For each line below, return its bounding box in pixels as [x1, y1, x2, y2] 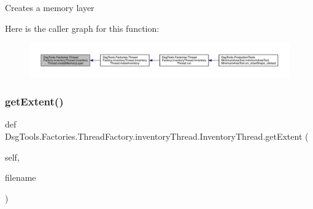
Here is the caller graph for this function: [5, 21, 160, 34]
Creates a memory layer [5, 1, 95, 13]
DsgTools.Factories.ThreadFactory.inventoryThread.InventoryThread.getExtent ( [5, 129, 309, 142]
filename [5, 171, 36, 184]
